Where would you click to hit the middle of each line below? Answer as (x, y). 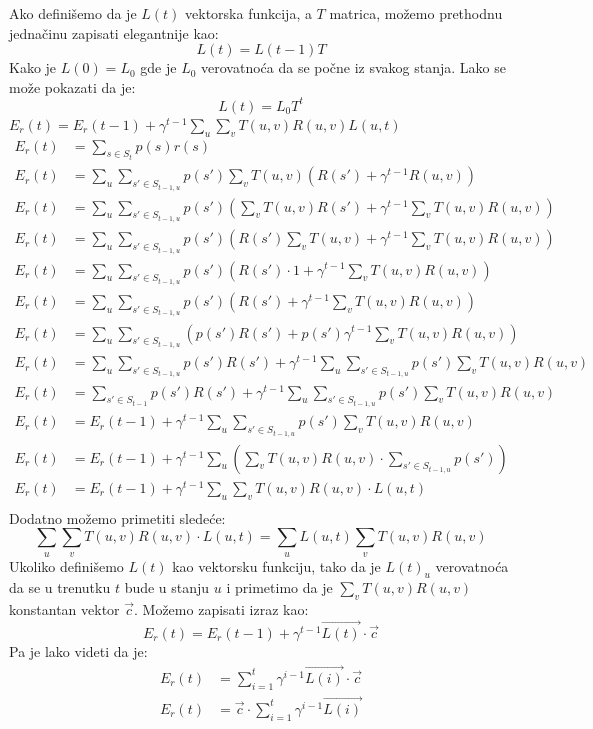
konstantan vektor (64, 609)
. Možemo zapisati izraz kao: (221, 609)
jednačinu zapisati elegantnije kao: (114, 32)
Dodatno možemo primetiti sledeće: (117, 517)
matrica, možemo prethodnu (416, 13)
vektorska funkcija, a (248, 13)
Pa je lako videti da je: (78, 650)
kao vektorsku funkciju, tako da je (276, 565)
